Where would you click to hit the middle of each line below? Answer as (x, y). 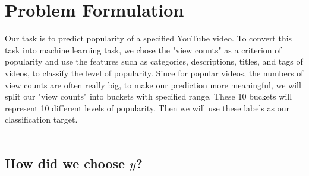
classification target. (41, 119)
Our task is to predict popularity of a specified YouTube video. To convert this (149, 38)
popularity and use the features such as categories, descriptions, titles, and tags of (154, 61)
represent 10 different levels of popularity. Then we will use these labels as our (147, 108)
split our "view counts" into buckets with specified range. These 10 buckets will (149, 96)
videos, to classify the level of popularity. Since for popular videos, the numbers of (154, 73)
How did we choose (65, 163)
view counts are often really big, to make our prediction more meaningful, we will (153, 84)
